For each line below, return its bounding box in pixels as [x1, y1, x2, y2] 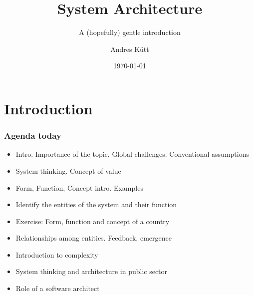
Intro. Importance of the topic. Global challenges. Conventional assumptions [15, 149, 249, 159]
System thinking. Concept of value [15, 165, 121, 176]
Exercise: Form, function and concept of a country [15, 216, 170, 226]
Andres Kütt [110, 43, 149, 54]
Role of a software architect [15, 283, 100, 294]
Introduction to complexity [15, 249, 98, 260]
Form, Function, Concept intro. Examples [15, 182, 143, 193]
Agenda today [4, 129, 61, 142]
